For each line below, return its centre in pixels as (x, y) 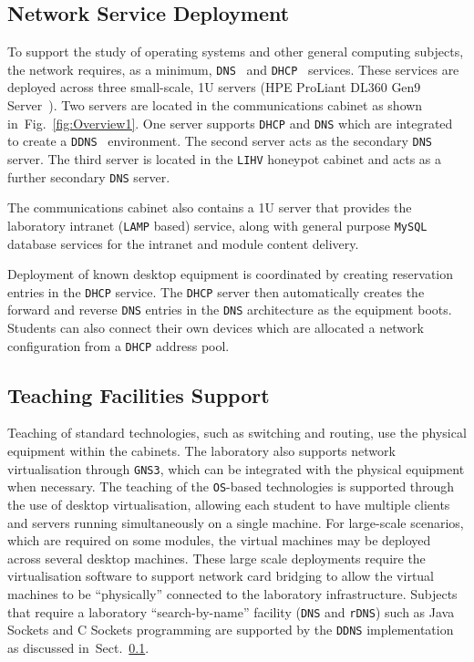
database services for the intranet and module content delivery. (183, 243)
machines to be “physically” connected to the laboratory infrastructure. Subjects (232, 593)
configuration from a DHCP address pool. (118, 345)
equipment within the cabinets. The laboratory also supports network (201, 451)
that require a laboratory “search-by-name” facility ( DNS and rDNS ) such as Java (231, 611)
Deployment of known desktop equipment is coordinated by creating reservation (231, 274)
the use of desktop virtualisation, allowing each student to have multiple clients (229, 504)
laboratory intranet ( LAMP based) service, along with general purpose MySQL (217, 225)
